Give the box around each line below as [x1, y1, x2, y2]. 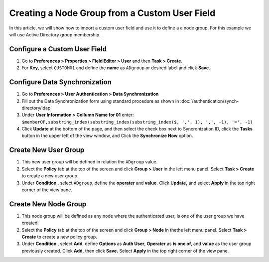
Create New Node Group [9, 200, 87, 208]
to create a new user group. [21, 173, 79, 179]
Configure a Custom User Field [9, 45, 107, 53]
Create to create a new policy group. [21, 234, 97, 240]
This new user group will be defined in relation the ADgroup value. [21, 159, 158, 165]
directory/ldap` [21, 105, 52, 111]
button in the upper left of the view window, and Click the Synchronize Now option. [21, 132, 193, 139]
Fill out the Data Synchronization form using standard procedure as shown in [21, 98, 179, 104]
